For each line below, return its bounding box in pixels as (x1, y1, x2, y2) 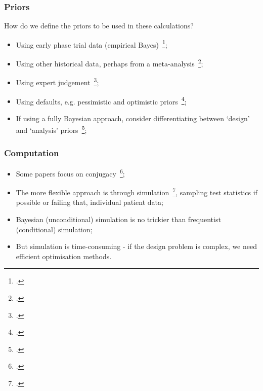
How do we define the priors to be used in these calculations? (4, 20, 194, 31)
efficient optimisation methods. (16, 251, 112, 261)
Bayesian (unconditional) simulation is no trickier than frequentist (16, 214, 221, 224)
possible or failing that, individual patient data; (16, 197, 163, 207)
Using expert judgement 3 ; (16, 76, 99, 87)
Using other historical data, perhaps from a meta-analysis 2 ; (16, 57, 203, 68)
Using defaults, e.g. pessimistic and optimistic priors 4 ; (16, 94, 187, 106)
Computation (4, 146, 59, 159)
